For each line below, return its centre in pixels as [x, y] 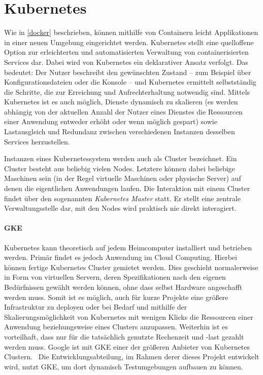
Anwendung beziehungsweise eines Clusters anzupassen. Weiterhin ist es [116, 327]
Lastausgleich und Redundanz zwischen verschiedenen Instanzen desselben [120, 132]
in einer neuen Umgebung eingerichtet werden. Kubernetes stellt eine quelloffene [129, 42]
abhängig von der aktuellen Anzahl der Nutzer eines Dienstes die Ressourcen [123, 111]
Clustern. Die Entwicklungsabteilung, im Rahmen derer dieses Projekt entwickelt [132, 357]
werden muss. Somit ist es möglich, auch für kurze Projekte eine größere [116, 297]
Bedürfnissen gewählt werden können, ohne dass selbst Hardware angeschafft [123, 287]
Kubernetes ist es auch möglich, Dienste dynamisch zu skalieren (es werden [121, 102]
